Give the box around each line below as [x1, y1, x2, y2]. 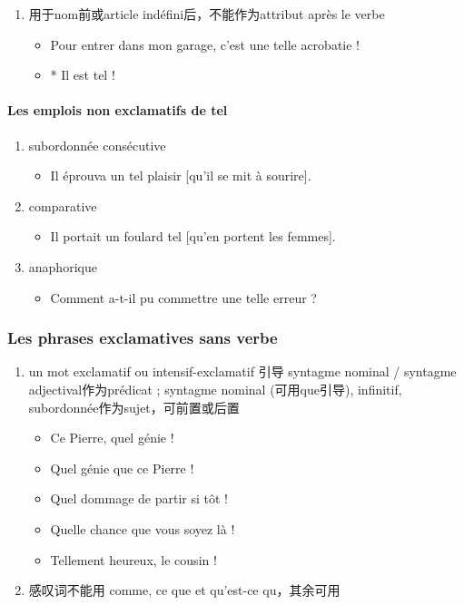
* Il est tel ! [50, 65, 115, 84]
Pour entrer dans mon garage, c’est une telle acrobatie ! [50, 34, 360, 54]
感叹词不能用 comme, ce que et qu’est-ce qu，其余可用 [28, 581, 341, 600]
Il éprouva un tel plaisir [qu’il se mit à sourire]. [50, 166, 311, 185]
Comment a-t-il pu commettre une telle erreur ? [50, 288, 317, 307]
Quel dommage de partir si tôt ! [50, 489, 228, 508]
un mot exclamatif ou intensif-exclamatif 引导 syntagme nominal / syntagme [28, 362, 457, 381]
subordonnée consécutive [28, 135, 166, 154]
